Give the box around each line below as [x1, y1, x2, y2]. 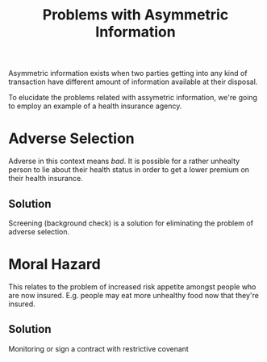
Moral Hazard [8, 255, 101, 274]
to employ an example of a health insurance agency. [8, 101, 182, 111]
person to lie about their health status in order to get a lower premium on [8, 165, 250, 175]
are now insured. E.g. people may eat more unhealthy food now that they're [8, 290, 260, 300]
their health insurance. [8, 174, 83, 183]
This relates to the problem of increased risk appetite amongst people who [8, 281, 257, 292]
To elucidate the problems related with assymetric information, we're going [8, 93, 258, 103]
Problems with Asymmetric [42, 6, 229, 24]
